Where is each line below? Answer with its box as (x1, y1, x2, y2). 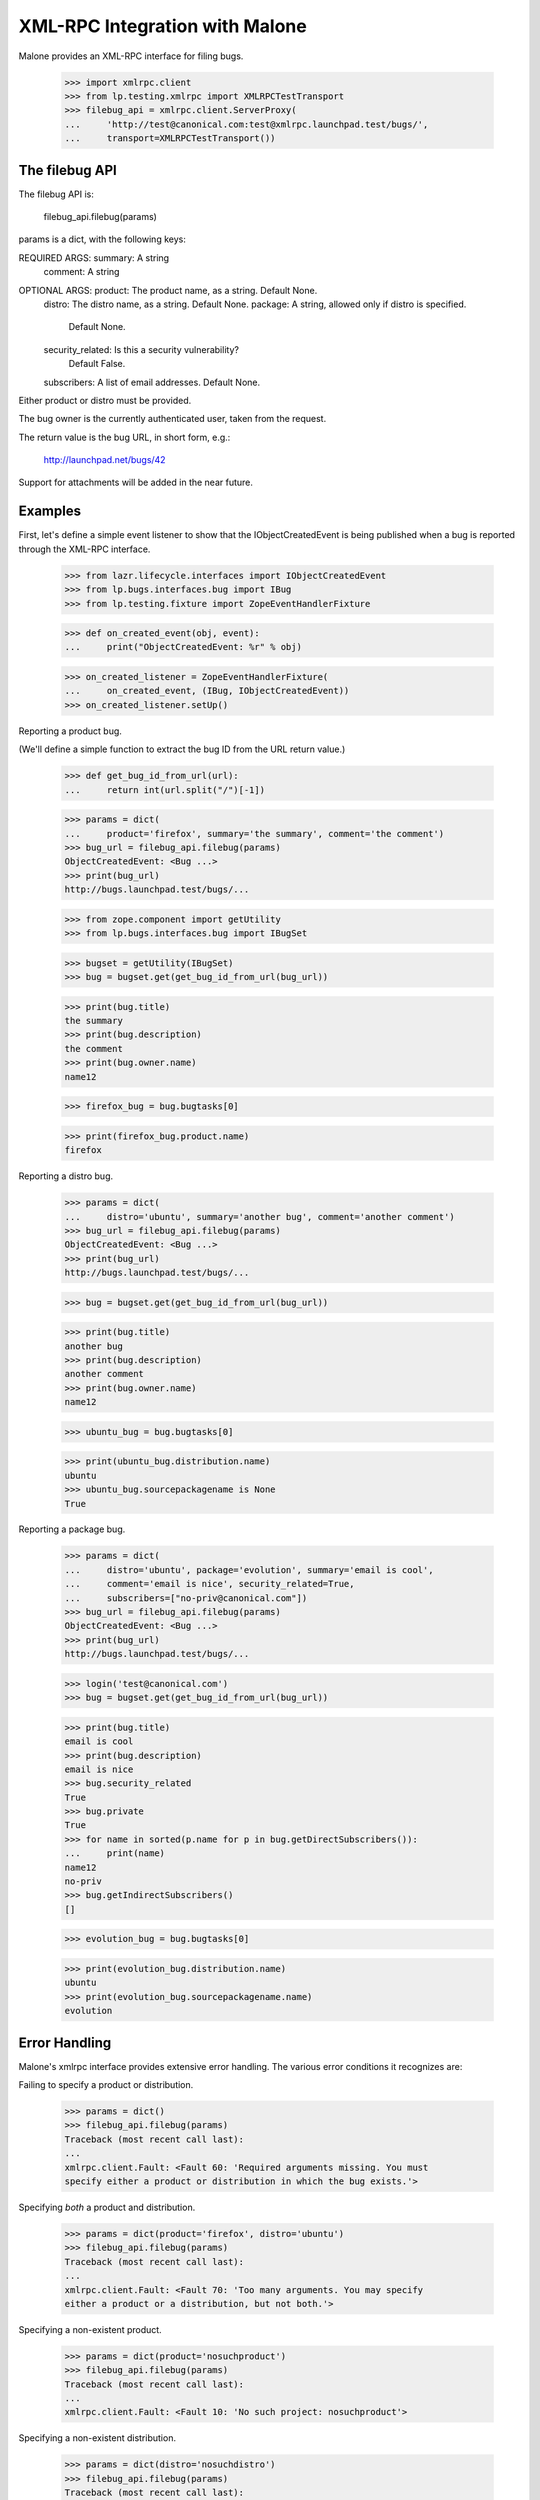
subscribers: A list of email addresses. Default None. (43, 376, 260, 388)
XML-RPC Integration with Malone (18, 15, 307, 37)
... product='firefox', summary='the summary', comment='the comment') (64, 828, 445, 839)
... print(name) (64, 1848, 165, 1859)
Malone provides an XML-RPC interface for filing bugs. (18, 50, 244, 62)
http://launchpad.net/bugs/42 (43, 454, 166, 466)
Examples (18, 503, 82, 520)
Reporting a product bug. (18, 725, 122, 737)
